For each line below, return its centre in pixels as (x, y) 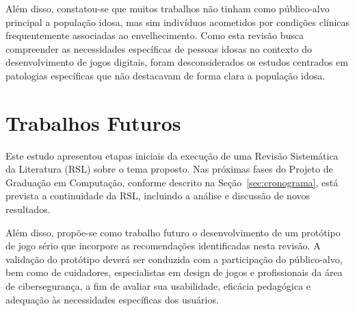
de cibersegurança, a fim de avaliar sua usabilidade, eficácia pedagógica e (158, 286)
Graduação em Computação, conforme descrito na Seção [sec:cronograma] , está (172, 182)
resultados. (28, 209)
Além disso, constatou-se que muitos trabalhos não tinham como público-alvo (168, 8)
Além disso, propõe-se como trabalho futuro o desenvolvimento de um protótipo (173, 232)
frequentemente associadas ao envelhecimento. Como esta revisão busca (155, 35)
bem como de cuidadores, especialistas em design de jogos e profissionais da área (174, 272)
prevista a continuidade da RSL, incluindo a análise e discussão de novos (158, 196)
